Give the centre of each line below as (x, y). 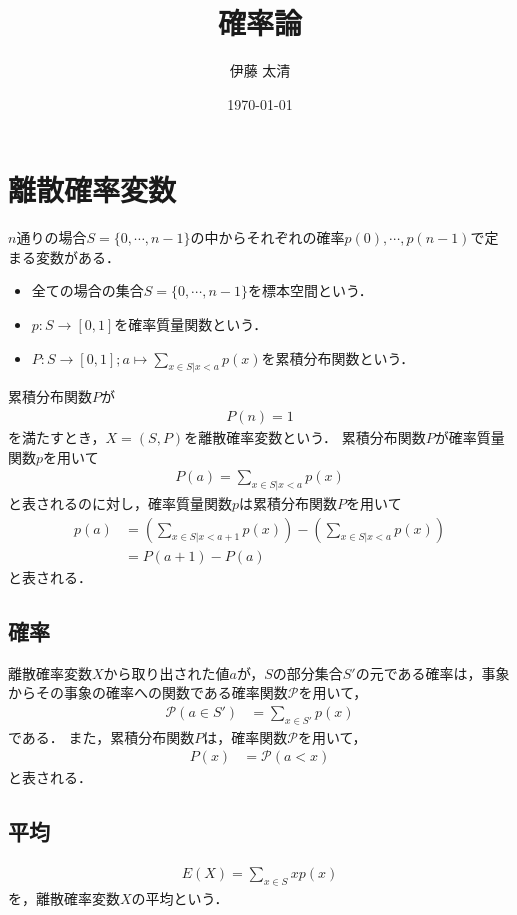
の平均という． (180, 897)
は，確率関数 (245, 736)
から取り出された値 (166, 672)
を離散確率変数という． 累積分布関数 (305, 437)
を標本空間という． (310, 290)
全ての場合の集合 (87, 290)
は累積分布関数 (288, 503)
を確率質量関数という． (191, 324)
